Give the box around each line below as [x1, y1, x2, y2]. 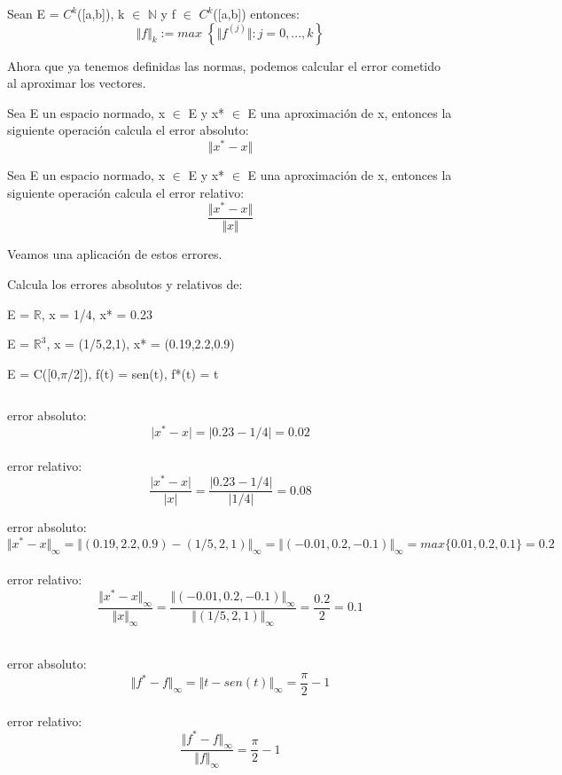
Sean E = [7, 4, 59, 22]
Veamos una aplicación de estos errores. [7, 245, 222, 263]
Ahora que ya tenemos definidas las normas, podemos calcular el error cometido [7, 56, 441, 74]
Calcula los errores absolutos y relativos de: [7, 274, 243, 293]
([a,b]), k [77, 4, 125, 22]
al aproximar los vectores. [7, 74, 146, 92]
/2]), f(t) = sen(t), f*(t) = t [67, 364, 219, 382]
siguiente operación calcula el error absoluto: [7, 121, 249, 139]
